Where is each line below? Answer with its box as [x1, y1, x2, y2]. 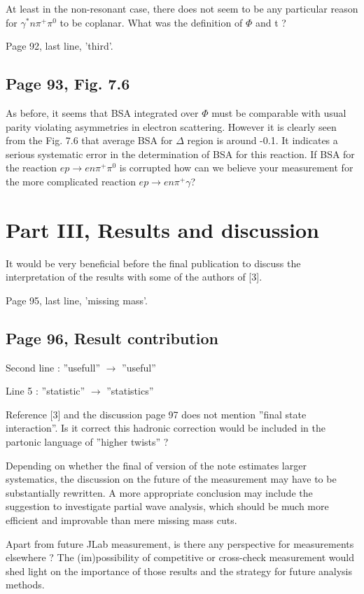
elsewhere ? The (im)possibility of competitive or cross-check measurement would [6, 550, 354, 565]
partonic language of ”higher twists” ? [6, 434, 169, 449]
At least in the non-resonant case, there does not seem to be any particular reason [6, 1, 358, 15]
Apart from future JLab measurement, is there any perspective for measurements [6, 536, 354, 551]
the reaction [6, 160, 57, 175]
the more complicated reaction [6, 174, 136, 188]
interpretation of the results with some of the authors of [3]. [6, 269, 262, 284]
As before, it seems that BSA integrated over [6, 105, 199, 120]
